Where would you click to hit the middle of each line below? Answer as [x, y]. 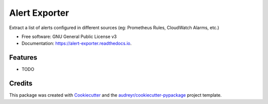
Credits [21, 84]
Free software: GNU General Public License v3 [69, 36]
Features [23, 57]
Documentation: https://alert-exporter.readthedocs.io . [76, 43]
